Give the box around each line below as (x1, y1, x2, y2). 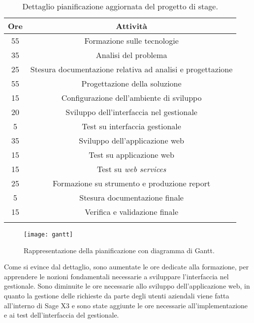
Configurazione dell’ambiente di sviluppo (61, 92, 202, 103)
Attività (116, 20, 147, 31)
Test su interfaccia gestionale (82, 120, 181, 132)
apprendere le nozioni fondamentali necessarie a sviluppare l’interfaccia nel (4, 271, 229, 281)
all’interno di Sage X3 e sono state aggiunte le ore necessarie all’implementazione (4, 300, 248, 310)
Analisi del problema (95, 49, 167, 60)
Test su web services (97, 163, 166, 175)
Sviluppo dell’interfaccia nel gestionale (65, 106, 197, 117)
